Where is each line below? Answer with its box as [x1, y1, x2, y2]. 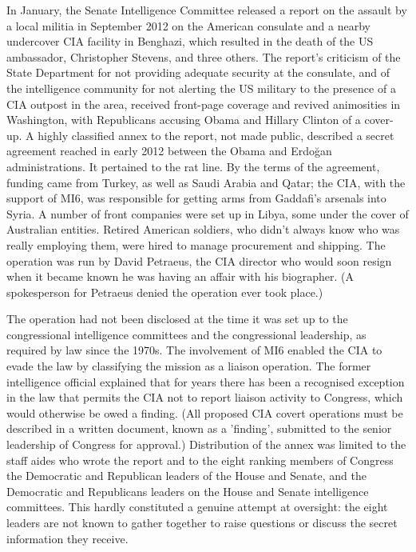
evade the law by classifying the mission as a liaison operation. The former [6, 358, 371, 374]
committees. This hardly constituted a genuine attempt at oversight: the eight [6, 498, 388, 515]
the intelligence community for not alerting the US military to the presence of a [6, 79, 396, 96]
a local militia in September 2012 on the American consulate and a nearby [6, 17, 370, 34]
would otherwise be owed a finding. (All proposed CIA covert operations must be [6, 404, 403, 421]
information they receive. [6, 530, 129, 546]
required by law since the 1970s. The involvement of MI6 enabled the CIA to [6, 342, 382, 358]
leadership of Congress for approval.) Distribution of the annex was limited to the [6, 436, 406, 453]
